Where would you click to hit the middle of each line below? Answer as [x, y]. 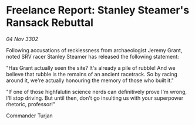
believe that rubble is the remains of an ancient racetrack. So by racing [92, 74]
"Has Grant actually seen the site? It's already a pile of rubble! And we [91, 67]
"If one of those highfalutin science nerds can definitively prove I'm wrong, [96, 92]
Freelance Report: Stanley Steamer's [98, 10]
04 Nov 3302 [22, 39]
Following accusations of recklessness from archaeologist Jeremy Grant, [94, 50]
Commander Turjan [29, 116]
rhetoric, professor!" [31, 104]
